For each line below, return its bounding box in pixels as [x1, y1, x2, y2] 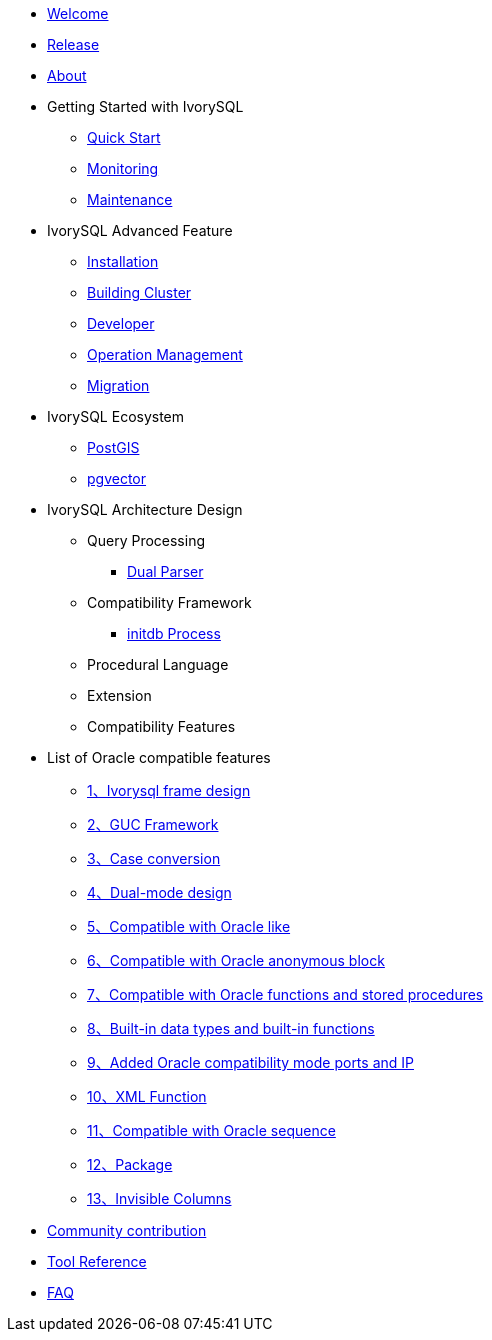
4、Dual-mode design [87, 884, 232, 901]
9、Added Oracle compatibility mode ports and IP [87, 1054, 414, 1071]
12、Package [87, 1156, 173, 1173]
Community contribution [47, 1222, 207, 1239]
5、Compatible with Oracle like [87, 918, 291, 935]
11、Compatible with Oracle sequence [87, 1122, 336, 1139]
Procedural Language [87, 656, 229, 673]
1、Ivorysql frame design [87, 782, 251, 799]
